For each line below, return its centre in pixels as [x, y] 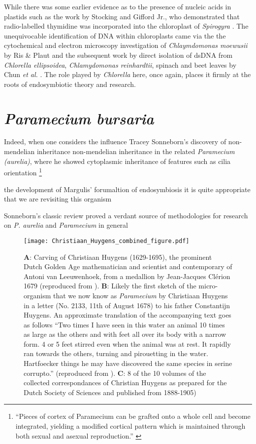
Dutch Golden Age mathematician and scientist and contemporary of [128, 266]
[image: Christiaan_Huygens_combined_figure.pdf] [107, 241]
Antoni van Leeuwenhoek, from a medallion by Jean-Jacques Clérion [127, 276]
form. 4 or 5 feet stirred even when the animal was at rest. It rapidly [127, 343]
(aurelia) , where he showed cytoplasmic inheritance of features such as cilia [117, 161]
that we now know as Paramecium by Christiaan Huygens [141, 295]
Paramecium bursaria [79, 118]
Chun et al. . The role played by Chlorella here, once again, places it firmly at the [128, 74]
